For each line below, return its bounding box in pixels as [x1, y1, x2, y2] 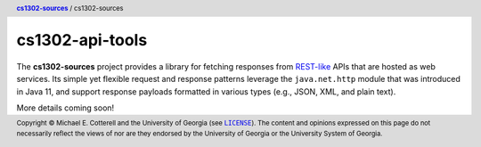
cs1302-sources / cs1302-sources [16, 4, 124, 12]
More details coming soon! [16, 102, 115, 113]
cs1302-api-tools [16, 30, 148, 51]
